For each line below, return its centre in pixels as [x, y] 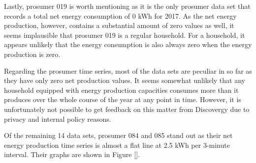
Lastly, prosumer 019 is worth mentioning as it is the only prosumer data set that [127, 6]
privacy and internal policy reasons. [58, 119]
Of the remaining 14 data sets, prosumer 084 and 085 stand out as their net [118, 135]
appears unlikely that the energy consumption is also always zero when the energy [128, 44]
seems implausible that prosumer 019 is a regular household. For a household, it [125, 35]
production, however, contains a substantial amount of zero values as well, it [119, 25]
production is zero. [32, 54]
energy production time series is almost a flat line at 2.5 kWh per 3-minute [117, 145]
